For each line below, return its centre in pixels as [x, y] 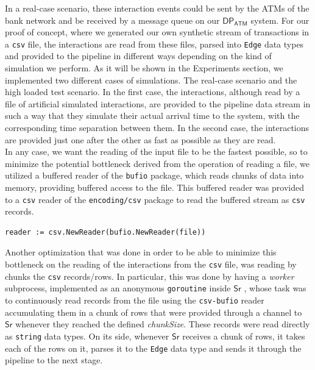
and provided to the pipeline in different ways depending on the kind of [138, 56]
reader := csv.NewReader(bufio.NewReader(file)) [105, 232]
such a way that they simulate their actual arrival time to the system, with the [152, 116]
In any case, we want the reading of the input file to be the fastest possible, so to [156, 151]
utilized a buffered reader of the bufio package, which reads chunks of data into [154, 175]
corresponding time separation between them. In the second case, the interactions [157, 127]
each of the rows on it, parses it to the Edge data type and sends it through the [153, 348]
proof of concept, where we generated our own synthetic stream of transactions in [157, 32]
